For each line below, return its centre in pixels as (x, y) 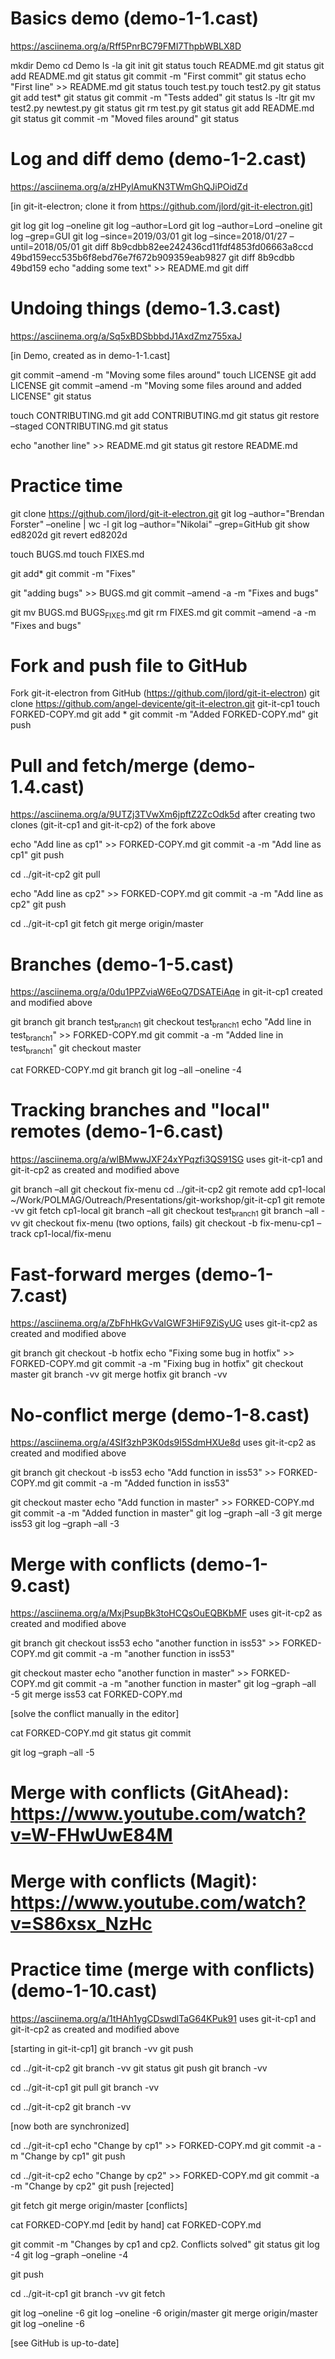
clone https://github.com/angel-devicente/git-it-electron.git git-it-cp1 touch (165, 704)
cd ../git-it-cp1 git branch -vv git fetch (88, 2293)
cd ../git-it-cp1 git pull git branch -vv (85, 2087)
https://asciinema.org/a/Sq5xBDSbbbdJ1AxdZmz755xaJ (126, 336)
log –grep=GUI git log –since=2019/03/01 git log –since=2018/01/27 (149, 236)
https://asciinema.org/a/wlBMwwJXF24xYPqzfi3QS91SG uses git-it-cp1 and (166, 1159)
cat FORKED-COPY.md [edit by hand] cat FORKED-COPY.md (136, 2224)
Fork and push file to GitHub (129, 665)
